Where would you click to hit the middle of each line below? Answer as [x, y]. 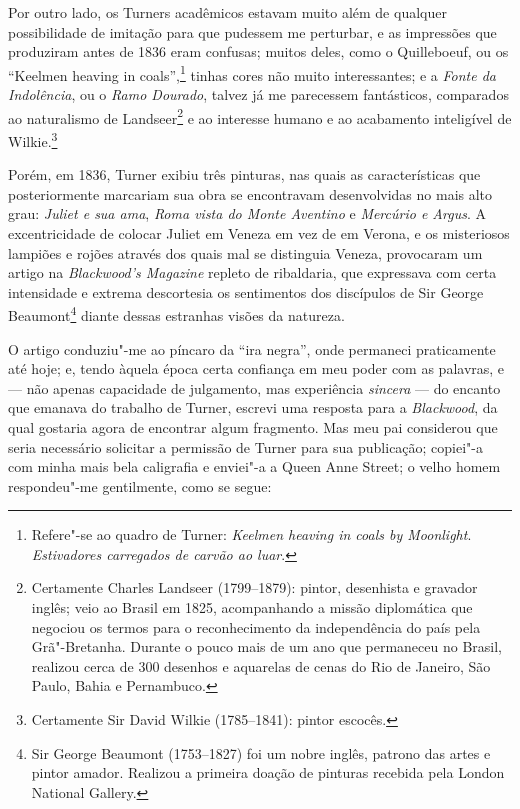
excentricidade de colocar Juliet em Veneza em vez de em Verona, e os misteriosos [259, 232]
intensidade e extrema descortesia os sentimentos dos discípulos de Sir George [246, 291]
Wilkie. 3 [33, 139]
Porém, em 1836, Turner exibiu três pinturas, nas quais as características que [244, 174]
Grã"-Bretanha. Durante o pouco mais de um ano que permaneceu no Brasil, [266, 646]
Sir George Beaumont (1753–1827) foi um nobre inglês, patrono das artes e [261, 752]
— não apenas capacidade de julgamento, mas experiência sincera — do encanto [254, 387]
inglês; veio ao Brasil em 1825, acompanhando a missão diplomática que [252, 607]
